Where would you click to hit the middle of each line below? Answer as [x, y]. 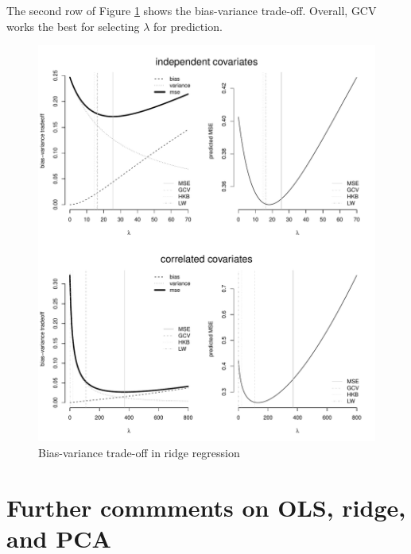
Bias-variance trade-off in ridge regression [139, 452]
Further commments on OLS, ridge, [206, 507]
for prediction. [188, 26]
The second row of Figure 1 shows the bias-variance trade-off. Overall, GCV [192, 10]
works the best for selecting [73, 26]
